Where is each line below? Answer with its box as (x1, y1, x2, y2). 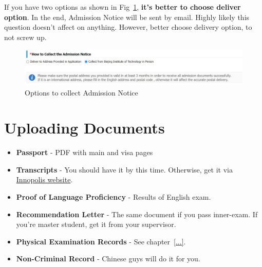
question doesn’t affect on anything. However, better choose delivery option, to (4, 22, 252, 32)
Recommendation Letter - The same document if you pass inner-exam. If (16, 208, 258, 219)
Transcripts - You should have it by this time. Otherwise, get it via (16, 164, 233, 175)
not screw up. (4, 31, 47, 42)
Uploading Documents (4, 117, 165, 138)
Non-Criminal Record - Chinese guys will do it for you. (16, 253, 200, 264)
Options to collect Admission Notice (25, 87, 138, 98)
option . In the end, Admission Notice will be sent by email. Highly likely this (4, 11, 250, 22)
